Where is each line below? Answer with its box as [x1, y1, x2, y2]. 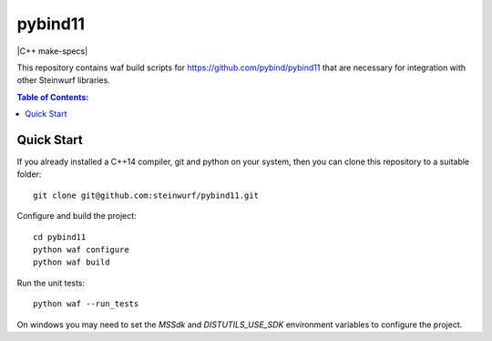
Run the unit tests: [16, 277, 86, 288]
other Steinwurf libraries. [16, 75, 111, 86]
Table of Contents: [16, 91, 89, 102]
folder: [16, 169, 42, 180]
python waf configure [33, 244, 129, 254]
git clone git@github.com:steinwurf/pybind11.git [33, 190, 260, 201]
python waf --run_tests [33, 299, 139, 309]
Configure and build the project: [16, 211, 137, 222]
